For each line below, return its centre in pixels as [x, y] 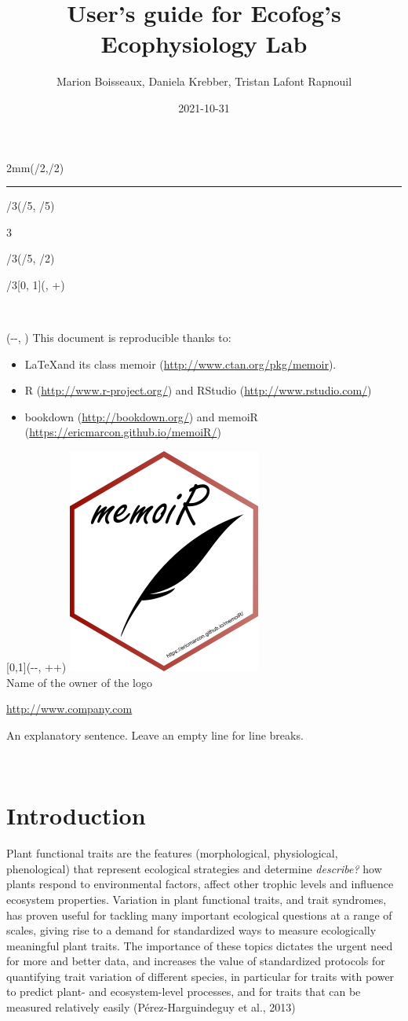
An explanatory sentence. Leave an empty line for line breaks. [155, 735]
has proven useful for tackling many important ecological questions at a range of [199, 914]
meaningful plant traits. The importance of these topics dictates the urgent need [200, 945]
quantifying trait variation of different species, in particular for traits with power [200, 976]
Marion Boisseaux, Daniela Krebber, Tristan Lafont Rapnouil [204, 81]
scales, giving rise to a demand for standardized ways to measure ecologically [191, 930]
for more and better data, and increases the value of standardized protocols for [196, 961]
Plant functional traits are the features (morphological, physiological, [172, 853]
